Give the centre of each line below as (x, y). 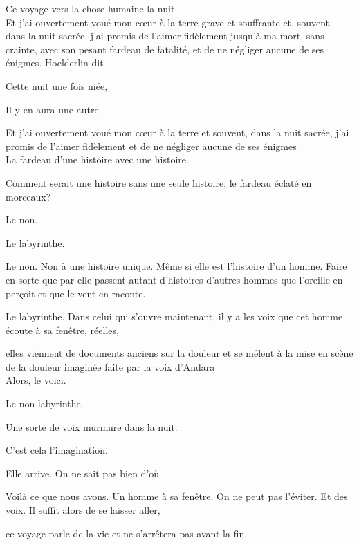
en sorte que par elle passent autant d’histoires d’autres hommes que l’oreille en (174, 279)
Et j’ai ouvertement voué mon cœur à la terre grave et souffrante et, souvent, (169, 22)
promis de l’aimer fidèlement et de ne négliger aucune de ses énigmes (151, 146)
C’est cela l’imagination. (57, 450)
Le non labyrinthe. (45, 404)
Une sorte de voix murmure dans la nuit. (92, 426)
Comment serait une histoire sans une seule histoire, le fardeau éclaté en (159, 182)
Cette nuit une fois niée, (57, 85)
